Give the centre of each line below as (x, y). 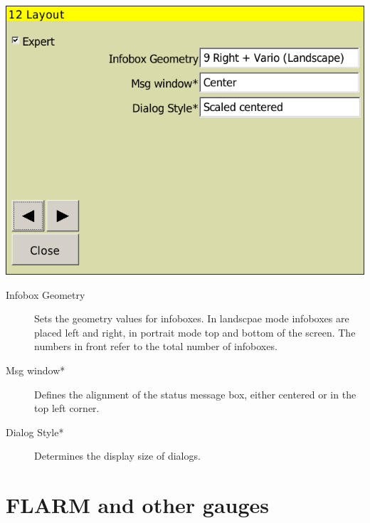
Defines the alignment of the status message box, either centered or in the (195, 394)
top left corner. (67, 408)
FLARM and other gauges (138, 505)
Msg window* (36, 370)
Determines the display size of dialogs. (117, 456)
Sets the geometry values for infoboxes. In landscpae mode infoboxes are (192, 318)
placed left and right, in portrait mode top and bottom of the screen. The (195, 332)
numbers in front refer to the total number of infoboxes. (156, 346)
